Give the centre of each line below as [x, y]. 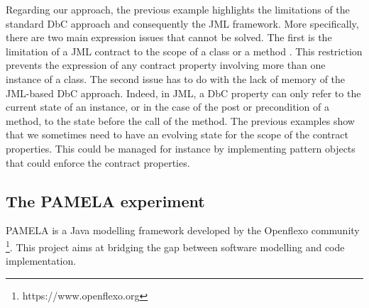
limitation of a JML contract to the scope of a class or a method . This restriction [184, 51]
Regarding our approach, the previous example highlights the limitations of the [178, 9]
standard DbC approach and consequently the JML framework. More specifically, [182, 23]
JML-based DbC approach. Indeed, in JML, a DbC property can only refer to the [183, 93]
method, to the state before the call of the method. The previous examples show [180, 120]
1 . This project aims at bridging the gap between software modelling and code [175, 246]
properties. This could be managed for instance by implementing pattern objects [181, 148]
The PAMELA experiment [105, 200]
